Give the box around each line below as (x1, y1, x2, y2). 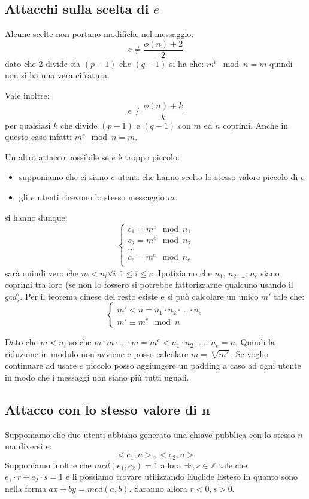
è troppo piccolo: (118, 150, 180, 163)
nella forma (5, 482, 46, 494)
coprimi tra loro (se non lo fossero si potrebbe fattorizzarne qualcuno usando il (5, 278, 293, 291)
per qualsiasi (5, 118, 51, 131)
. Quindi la (235, 336, 275, 348)
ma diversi (5, 440, 43, 452)
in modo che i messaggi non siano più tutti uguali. (5, 371, 189, 384)
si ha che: (169, 57, 204, 69)
